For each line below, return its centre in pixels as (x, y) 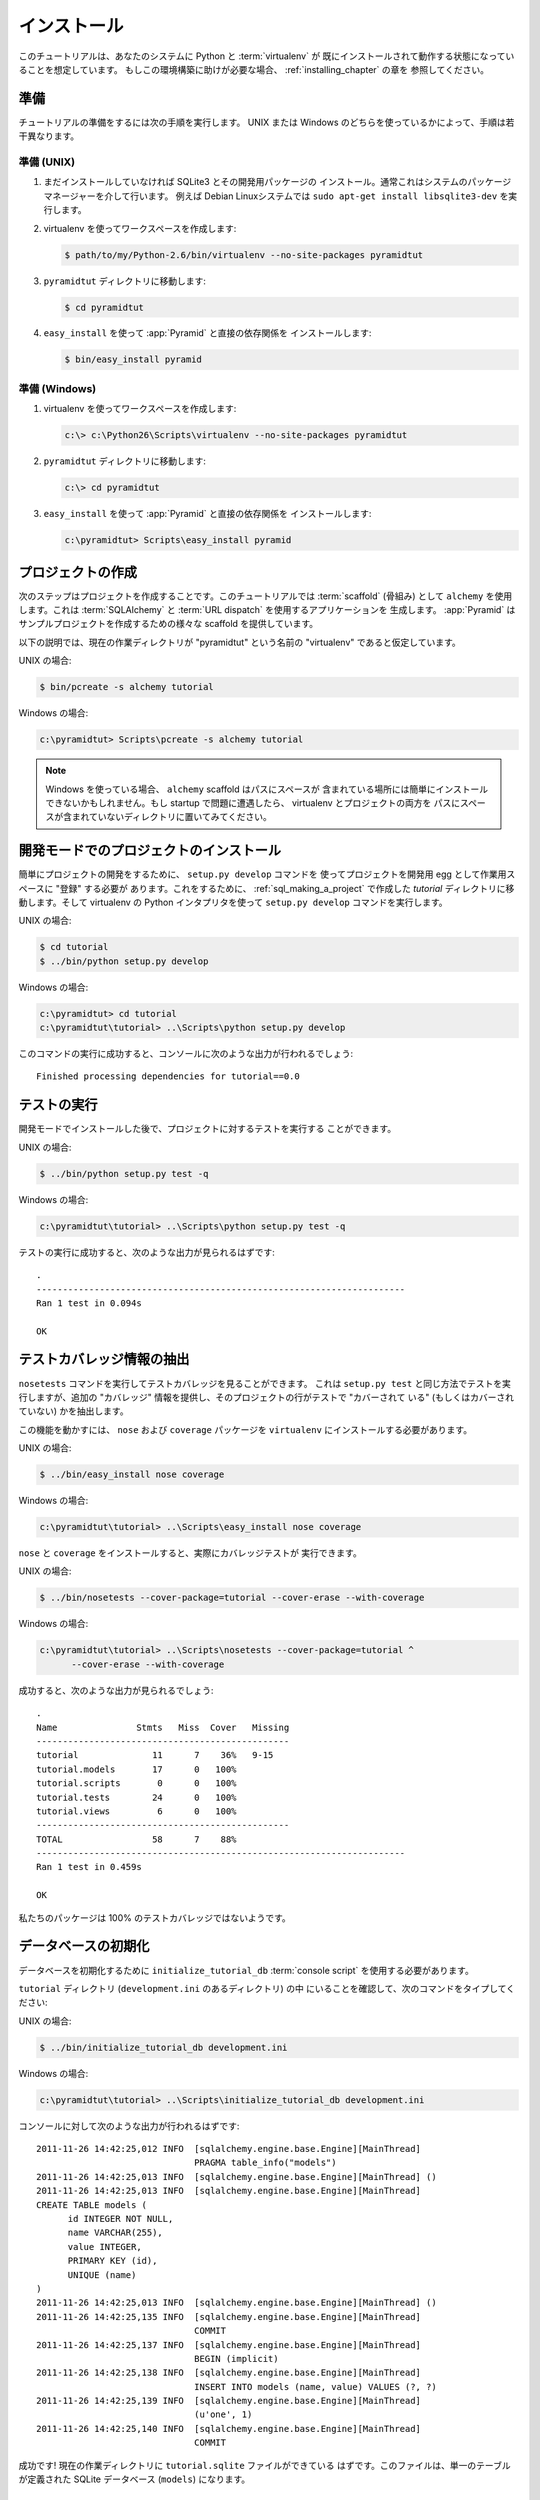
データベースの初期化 (84, 1946)
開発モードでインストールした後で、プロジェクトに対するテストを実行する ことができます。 (207, 1129)
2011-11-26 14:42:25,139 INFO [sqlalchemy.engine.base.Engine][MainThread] (229, 2401)
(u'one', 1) (223, 2414)
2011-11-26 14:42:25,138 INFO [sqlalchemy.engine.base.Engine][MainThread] (229, 2373)
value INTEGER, (104, 2246)
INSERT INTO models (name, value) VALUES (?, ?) (315, 2386)
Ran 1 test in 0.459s (89, 1867)
